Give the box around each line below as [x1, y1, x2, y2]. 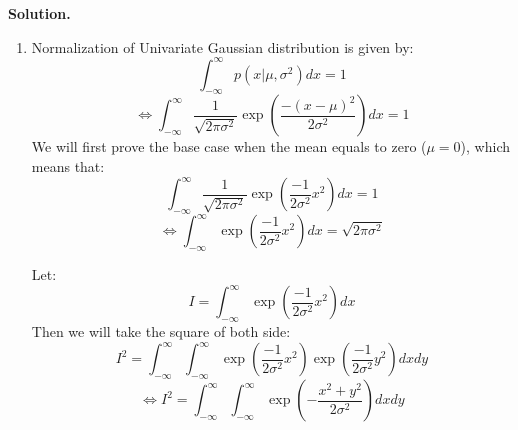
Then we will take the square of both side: [31, 321, 291, 342]
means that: [31, 156, 105, 177]
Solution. [8, 3, 71, 23]
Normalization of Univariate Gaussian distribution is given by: [31, 36, 414, 57]
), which [460, 136, 510, 157]
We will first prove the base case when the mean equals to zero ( [31, 136, 427, 157]
